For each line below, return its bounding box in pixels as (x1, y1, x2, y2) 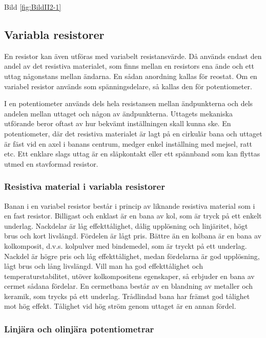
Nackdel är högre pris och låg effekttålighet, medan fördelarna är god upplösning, (4, 250, 260, 261)
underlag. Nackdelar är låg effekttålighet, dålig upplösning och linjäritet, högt (4, 220, 248, 231)
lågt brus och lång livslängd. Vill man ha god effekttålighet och (4, 261, 203, 271)
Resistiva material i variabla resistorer (4, 180, 165, 193)
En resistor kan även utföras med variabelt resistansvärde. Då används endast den (4, 50, 262, 61)
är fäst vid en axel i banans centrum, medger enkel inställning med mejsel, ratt (4, 138, 252, 149)
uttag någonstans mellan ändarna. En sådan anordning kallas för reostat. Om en (4, 70, 257, 81)
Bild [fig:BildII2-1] (4, 2, 62, 12)
